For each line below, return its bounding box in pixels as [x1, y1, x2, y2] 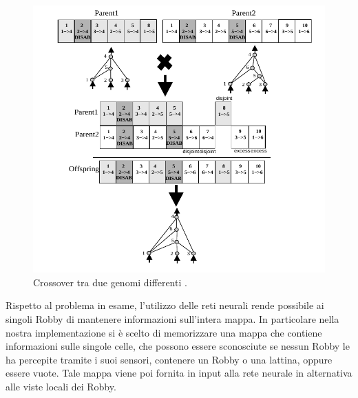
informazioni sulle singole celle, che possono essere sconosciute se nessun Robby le [6, 339, 350, 353]
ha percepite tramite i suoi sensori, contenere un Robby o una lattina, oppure [6, 352, 333, 366]
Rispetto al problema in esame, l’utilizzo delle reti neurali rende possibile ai [6, 298, 324, 312]
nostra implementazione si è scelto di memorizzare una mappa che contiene [6, 325, 322, 339]
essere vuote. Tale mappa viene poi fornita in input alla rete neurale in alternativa [6, 366, 352, 380]
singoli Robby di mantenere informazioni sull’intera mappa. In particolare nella [6, 312, 339, 326]
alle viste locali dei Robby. [6, 379, 116, 394]
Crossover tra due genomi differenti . [33, 275, 187, 289]
